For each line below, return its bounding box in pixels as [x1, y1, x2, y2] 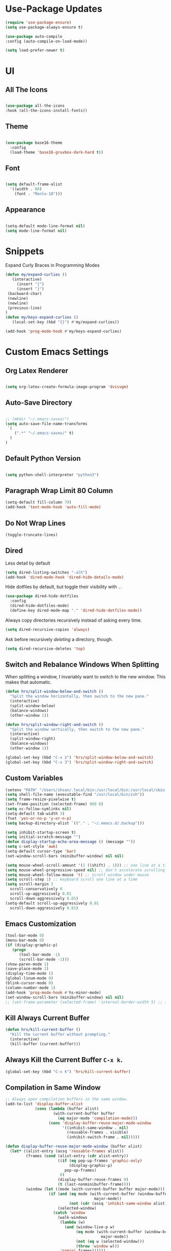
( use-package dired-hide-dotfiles [5, 594, 79, 599]
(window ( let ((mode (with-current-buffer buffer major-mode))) [25, 1187, 165, 1192]
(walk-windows [58, 1215, 88, 1220]
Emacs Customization [5, 919, 76, 928]
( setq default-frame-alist [5, 182, 63, 187]
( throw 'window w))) [75, 1243, 120, 1248]
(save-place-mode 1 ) [5, 966, 49, 971]
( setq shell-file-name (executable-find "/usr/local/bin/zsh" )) [5, 792, 145, 797]
